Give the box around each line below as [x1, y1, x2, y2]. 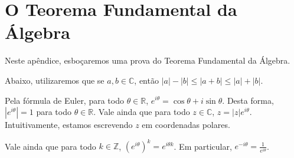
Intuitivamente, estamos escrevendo [5, 119, 133, 131]
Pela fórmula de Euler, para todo [5, 94, 124, 106]
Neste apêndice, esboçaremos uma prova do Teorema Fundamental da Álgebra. [5, 54, 290, 67]
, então [134, 74, 159, 86]
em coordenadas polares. [142, 119, 230, 131]
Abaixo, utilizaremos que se [5, 74, 104, 86]
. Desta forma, [222, 94, 274, 106]
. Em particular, [174, 140, 232, 152]
